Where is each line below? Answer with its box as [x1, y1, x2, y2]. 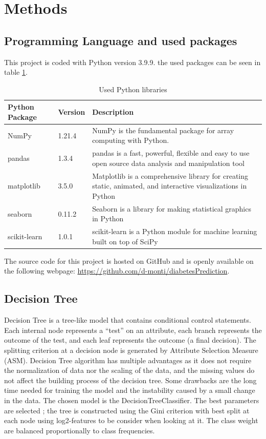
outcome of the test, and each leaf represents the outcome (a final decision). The [4, 335, 256, 345]
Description [92, 107, 134, 117]
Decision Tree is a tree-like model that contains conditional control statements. [4, 315, 251, 325]
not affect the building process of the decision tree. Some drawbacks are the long [4, 374, 257, 385]
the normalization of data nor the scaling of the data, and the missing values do [4, 365, 255, 375]
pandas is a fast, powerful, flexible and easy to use [92, 148, 250, 158]
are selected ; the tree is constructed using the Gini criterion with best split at [4, 405, 250, 415]
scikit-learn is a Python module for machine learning [92, 226, 257, 237]
